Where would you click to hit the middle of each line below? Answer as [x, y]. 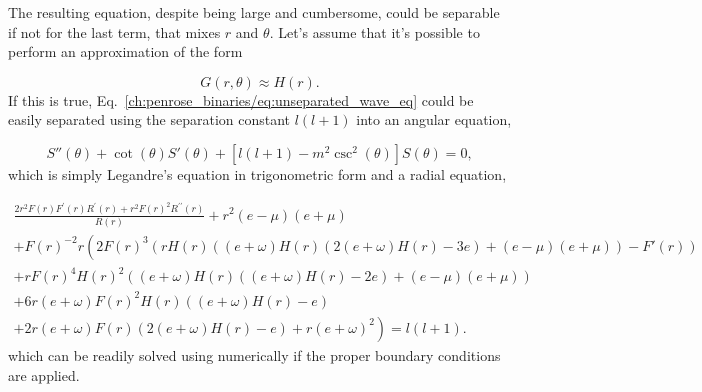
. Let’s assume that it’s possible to [374, 31]
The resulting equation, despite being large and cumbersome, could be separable [254, 12]
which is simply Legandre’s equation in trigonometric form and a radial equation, [257, 173]
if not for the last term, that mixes [114, 31]
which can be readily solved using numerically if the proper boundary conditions [254, 354]
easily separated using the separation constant [149, 119]
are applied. [44, 374]
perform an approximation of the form [125, 51]
